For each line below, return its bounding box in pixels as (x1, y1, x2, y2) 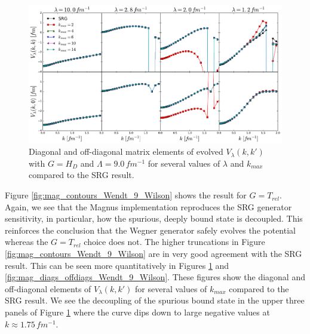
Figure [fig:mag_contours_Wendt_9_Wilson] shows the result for (5, 189, 247, 201)
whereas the (5, 235, 48, 248)
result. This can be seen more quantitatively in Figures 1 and (5, 259, 229, 271)
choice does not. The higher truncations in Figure (84, 235, 265, 248)
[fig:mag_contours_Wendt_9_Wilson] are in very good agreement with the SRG (5, 247, 302, 260)
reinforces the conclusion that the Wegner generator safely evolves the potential (5, 223, 296, 236)
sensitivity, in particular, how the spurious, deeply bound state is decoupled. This (5, 212, 303, 225)
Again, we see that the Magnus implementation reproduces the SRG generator (5, 200, 292, 213)
